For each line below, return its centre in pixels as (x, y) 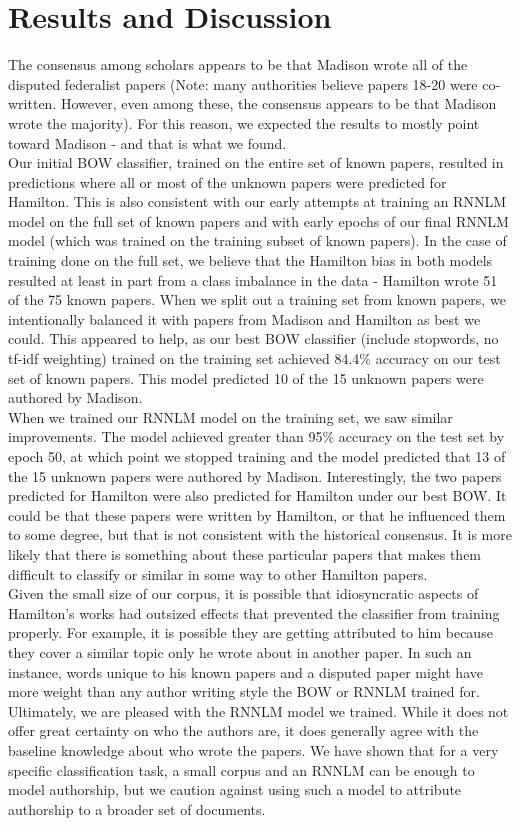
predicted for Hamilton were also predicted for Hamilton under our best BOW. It (257, 495)
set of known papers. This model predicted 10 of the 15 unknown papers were (246, 377)
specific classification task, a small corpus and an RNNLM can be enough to (241, 769)
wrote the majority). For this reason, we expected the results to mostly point (244, 122)
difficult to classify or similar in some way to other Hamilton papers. (218, 573)
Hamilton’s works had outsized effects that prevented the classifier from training (254, 612)
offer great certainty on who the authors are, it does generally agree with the (243, 730)
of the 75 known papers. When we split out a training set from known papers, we (257, 299)
